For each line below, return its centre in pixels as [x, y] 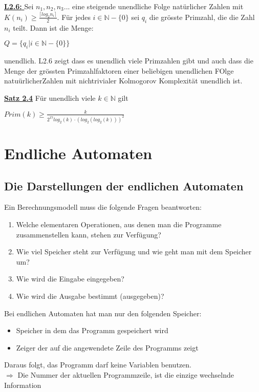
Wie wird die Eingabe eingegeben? [70, 279]
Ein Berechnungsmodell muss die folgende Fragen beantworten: [103, 207]
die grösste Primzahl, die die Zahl [202, 17]
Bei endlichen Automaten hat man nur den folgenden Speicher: [103, 313]
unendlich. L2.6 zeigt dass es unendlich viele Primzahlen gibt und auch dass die [129, 61]
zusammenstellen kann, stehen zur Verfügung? [89, 234]
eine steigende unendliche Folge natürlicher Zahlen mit [158, 6]
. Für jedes [74, 17]
